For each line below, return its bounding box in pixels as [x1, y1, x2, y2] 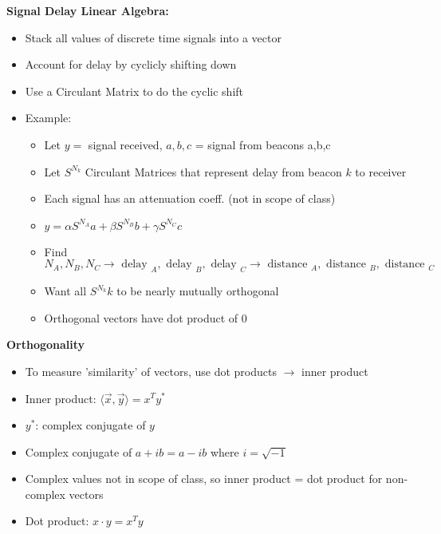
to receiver [355, 163, 407, 180]
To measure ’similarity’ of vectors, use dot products [25, 362, 277, 379]
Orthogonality [6, 336, 85, 353]
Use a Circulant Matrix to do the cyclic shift [25, 82, 244, 99]
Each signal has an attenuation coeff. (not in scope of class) [44, 190, 336, 207]
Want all [44, 283, 87, 299]
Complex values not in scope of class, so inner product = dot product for [25, 470, 383, 487]
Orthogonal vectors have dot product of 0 [44, 309, 247, 326]
